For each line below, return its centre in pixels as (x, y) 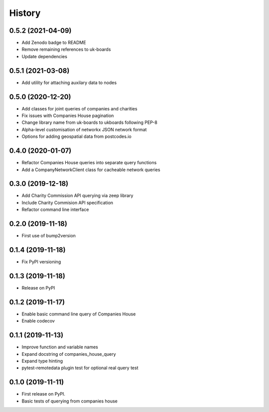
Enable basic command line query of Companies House (79, 314)
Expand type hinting (42, 361)
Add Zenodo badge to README (54, 43)
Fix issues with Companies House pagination (68, 116)
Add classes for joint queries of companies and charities (79, 108)
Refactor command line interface (55, 209)
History (25, 13)
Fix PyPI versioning (41, 262)
